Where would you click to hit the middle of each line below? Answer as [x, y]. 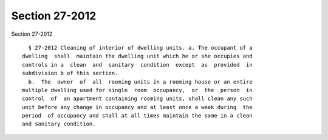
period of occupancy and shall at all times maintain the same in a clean [137, 116]
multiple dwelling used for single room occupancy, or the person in [137, 90]
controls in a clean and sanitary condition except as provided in [137, 65]
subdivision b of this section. [70, 73]
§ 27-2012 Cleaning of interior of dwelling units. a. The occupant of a [140, 48]
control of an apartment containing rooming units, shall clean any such [137, 99]
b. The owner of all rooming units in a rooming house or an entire [140, 82]
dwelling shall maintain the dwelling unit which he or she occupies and [137, 56]
